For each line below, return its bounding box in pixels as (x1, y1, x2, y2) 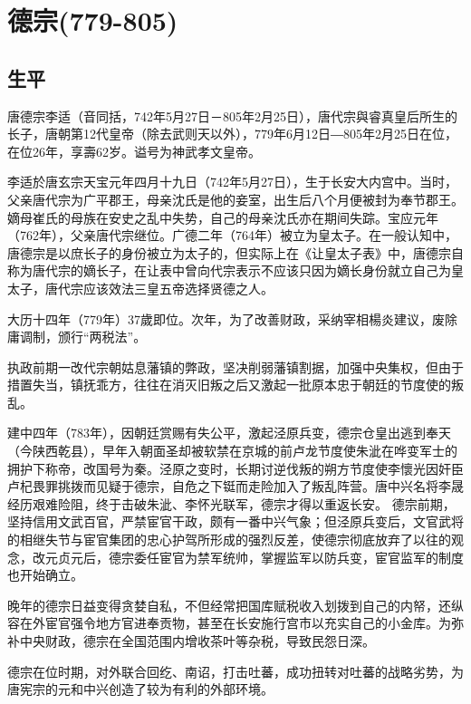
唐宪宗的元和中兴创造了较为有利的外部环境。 (7, 680, 274, 699)
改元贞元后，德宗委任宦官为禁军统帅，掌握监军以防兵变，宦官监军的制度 (32, 547, 464, 566)
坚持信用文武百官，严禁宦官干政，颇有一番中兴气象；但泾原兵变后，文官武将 (7, 512, 464, 531)
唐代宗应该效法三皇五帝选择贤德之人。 (44, 278, 274, 297)
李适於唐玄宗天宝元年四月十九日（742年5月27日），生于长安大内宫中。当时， (7, 172, 457, 191)
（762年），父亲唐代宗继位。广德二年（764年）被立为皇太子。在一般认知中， (7, 226, 457, 245)
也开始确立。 (7, 565, 83, 584)
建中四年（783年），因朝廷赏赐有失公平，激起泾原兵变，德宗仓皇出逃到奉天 (7, 423, 451, 442)
